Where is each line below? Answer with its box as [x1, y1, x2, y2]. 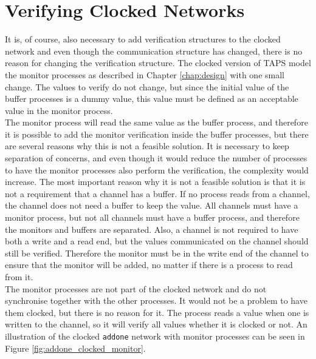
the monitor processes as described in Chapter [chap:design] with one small [5, 68, 284, 81]
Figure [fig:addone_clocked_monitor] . [5, 341, 146, 354]
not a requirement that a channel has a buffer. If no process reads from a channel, [5, 187, 310, 200]
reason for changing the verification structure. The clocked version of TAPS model [5, 56, 311, 69]
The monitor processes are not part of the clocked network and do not [5, 282, 267, 295]
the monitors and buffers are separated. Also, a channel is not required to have [5, 223, 298, 235]
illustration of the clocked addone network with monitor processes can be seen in [5, 329, 305, 342]
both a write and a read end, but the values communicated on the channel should [5, 235, 309, 247]
